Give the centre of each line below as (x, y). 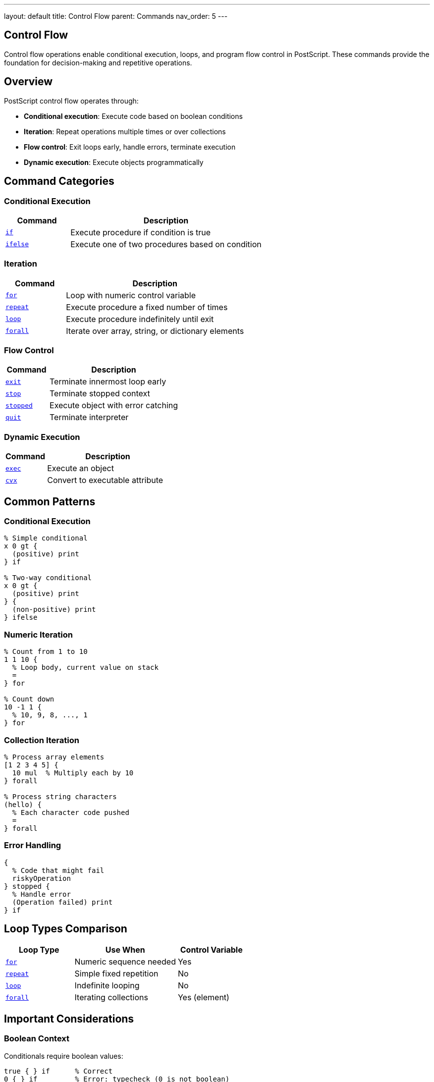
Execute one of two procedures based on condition (166, 244)
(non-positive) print (54, 610)
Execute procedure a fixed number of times (147, 307)
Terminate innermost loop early (108, 382)
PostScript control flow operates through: (71, 101)
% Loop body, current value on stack (85, 668)
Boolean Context (37, 1039)
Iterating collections (111, 998)
